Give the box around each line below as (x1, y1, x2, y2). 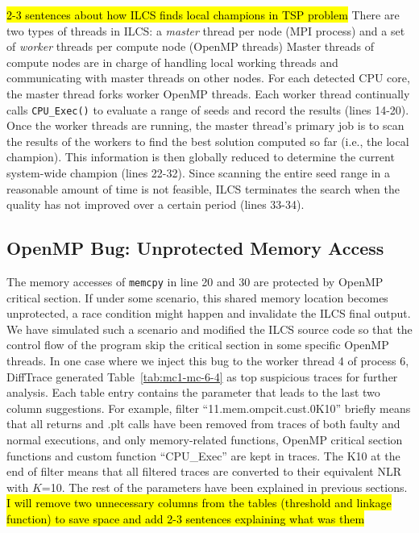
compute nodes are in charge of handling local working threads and (6, 53, 338, 70)
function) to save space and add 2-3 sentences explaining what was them (6, 510, 365, 527)
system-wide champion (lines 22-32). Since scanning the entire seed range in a (6, 164, 391, 181)
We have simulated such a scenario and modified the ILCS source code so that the (6, 320, 413, 337)
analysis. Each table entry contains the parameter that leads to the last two (6, 384, 380, 401)
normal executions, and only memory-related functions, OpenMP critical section (6, 431, 403, 448)
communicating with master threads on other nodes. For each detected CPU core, (6, 69, 410, 86)
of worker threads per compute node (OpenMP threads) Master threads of (6, 38, 375, 55)
